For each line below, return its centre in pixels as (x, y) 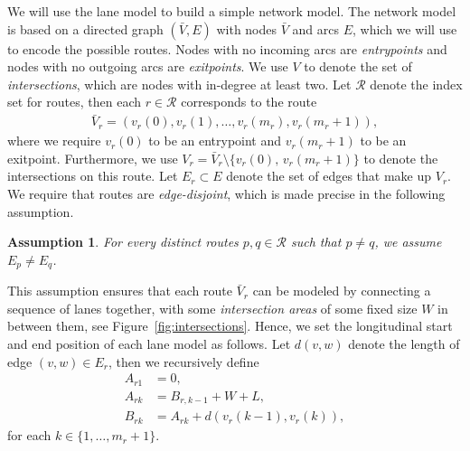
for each (29, 435)
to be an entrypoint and (215, 141)
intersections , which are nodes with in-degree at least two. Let (179, 84)
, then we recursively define (184, 361)
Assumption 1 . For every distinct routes (123, 242)
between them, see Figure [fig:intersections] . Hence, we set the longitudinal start (230, 326)
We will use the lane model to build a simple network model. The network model (232, 11)
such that (316, 242)
